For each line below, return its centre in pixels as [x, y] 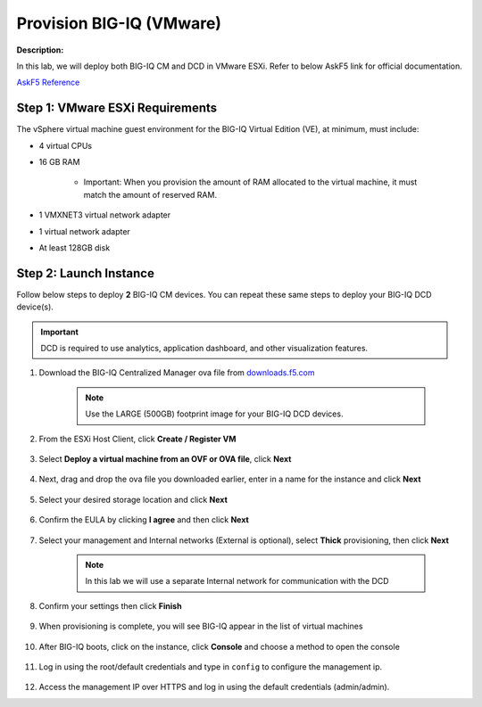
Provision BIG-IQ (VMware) [119, 23]
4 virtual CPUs [66, 145]
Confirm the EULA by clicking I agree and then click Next [144, 520]
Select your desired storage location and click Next [133, 499]
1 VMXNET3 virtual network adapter [105, 215]
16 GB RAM [59, 162]
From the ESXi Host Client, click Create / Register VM [137, 439]
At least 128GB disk [75, 247]
